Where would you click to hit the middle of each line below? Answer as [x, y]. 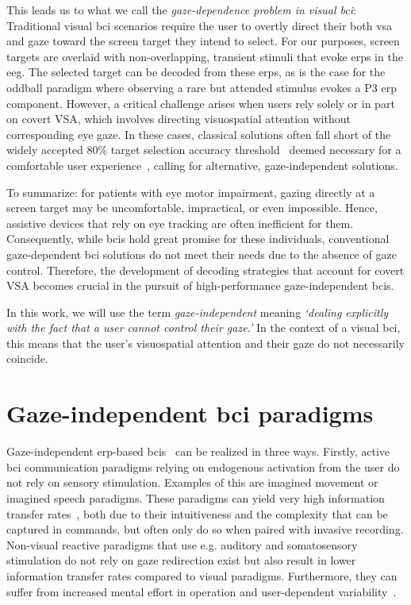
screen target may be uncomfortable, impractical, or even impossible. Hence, [192, 208]
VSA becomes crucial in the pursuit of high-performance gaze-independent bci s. [200, 285]
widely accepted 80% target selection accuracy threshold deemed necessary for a [204, 150]
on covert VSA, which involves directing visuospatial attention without [179, 119]
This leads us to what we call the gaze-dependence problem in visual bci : [181, 10]
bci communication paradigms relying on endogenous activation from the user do [203, 466]
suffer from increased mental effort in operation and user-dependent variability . [202, 591]
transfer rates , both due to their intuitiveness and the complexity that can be [197, 513]
